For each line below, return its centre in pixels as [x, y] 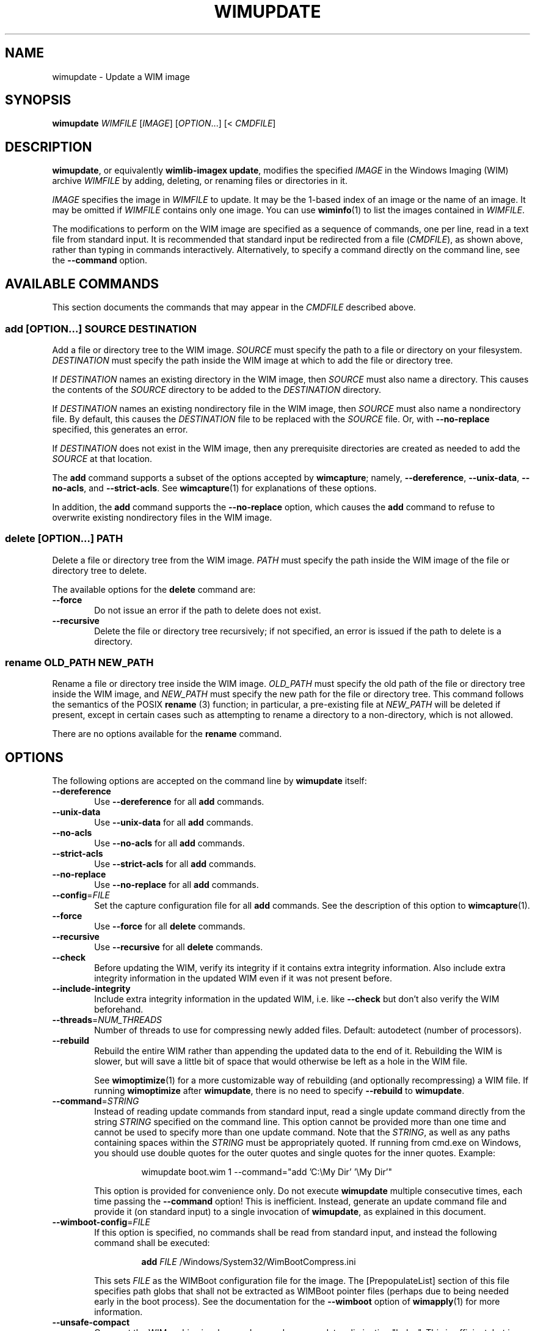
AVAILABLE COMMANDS [82, 284]
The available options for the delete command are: [154, 589]
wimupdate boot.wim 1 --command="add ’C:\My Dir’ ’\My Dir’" [267, 1172]
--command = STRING [96, 1101]
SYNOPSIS [38, 100]
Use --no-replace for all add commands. [177, 885]
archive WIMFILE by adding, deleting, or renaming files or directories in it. [200, 181]
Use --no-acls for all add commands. [169, 843]
